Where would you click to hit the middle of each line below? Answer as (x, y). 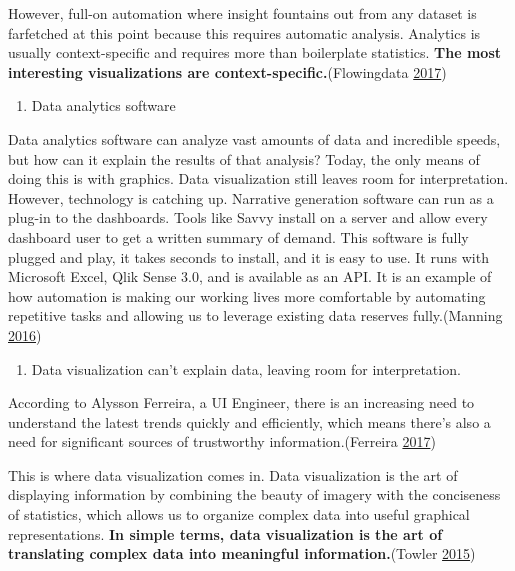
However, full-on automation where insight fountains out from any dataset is (242, 13)
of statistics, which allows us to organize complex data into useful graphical (239, 514)
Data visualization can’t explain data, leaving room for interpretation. (246, 368)
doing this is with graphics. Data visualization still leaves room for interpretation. (258, 178)
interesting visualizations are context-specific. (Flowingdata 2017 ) (227, 71)
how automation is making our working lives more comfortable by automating (247, 295)
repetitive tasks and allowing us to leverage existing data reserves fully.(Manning (255, 315)
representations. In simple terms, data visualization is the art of (225, 533)
